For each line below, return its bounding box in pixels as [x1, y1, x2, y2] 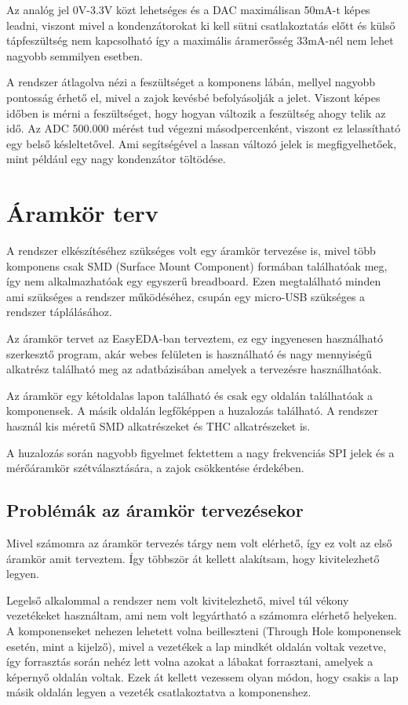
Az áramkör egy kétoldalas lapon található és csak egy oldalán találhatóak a [6, 387, 373, 403]
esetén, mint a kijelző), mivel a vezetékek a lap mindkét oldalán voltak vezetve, [6, 638, 387, 654]
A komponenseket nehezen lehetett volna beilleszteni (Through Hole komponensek [6, 622, 402, 638]
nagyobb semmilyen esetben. [6, 47, 143, 64]
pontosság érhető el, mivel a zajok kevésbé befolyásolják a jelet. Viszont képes [6, 89, 381, 105]
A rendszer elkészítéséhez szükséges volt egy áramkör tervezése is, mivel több [6, 242, 376, 259]
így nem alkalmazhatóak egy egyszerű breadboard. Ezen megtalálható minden [6, 273, 381, 289]
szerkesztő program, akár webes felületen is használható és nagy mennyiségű [6, 345, 373, 362]
